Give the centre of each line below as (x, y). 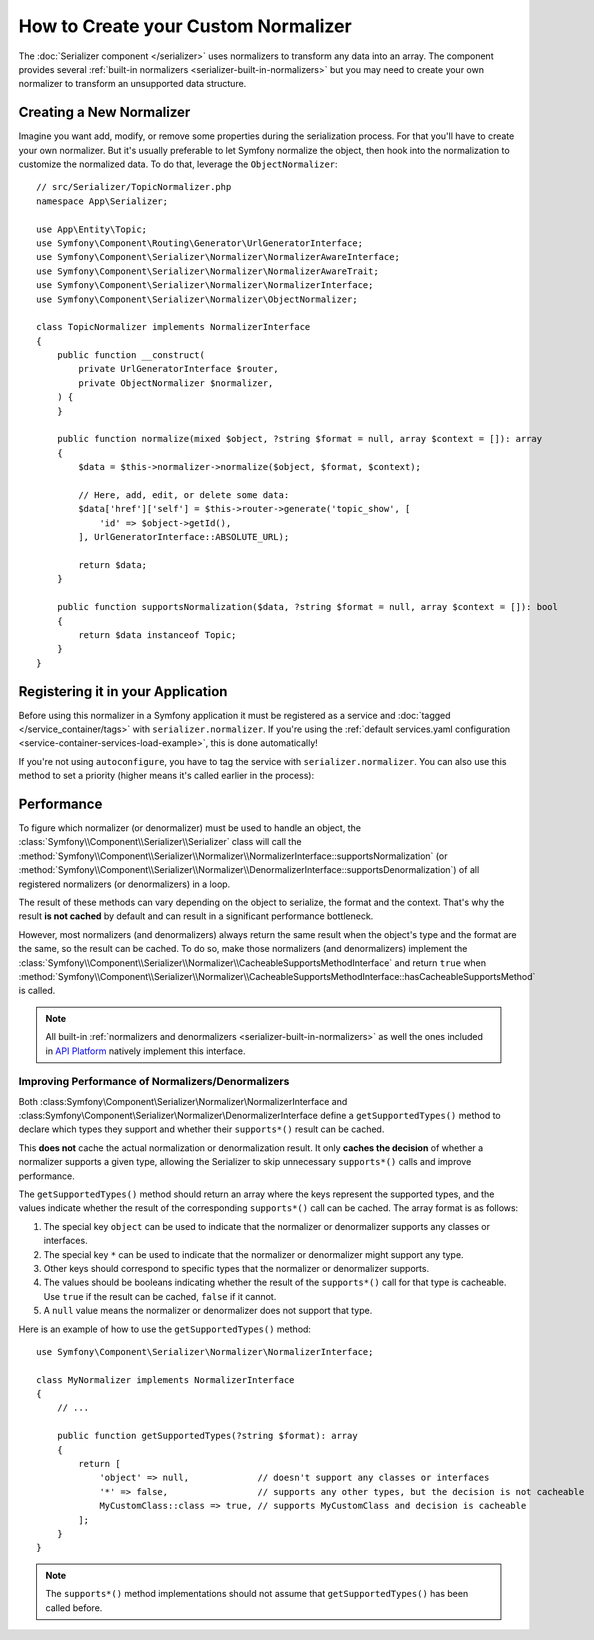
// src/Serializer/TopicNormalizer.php (134, 187)
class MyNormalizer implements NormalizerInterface (165, 1379)
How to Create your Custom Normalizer (185, 26)
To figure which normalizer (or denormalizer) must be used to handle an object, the (190, 828)
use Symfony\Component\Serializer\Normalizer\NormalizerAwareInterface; (218, 257)
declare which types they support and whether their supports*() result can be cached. (201, 1129)
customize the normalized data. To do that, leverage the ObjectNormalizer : (178, 164)
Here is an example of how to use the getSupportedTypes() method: (165, 1329)
